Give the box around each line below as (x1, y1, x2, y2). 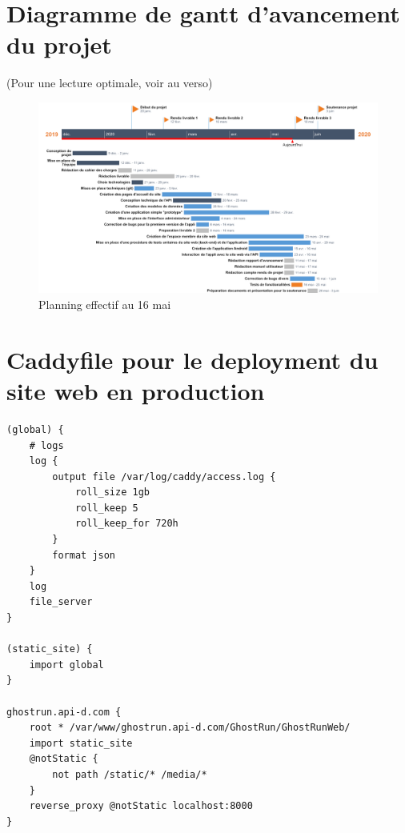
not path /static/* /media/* (52, 768, 207, 780)
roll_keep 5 (74, 502, 138, 514)
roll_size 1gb (74, 487, 150, 499)
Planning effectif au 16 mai (38, 296, 171, 312)
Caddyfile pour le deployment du (6, 342, 379, 375)
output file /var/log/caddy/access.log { (52, 471, 276, 483)
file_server (29, 596, 93, 608)
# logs (29, 439, 64, 451)
